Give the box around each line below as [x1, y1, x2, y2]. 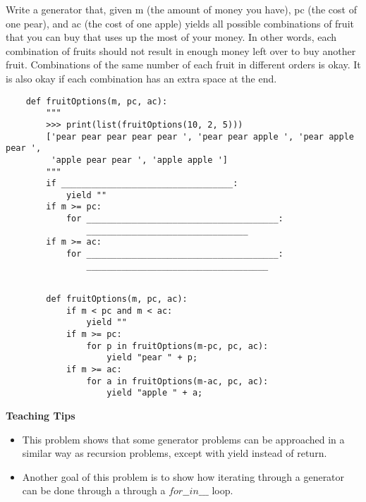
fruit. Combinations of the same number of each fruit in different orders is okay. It [6, 57, 361, 72]
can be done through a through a [22, 483, 166, 498]
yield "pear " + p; [106, 353, 198, 363]
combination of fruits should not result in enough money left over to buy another [6, 43, 356, 58]
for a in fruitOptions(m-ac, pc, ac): [86, 376, 269, 386]
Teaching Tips [6, 408, 75, 422]
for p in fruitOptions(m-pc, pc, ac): [86, 341, 269, 351]
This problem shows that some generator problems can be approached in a [22, 431, 345, 446]
